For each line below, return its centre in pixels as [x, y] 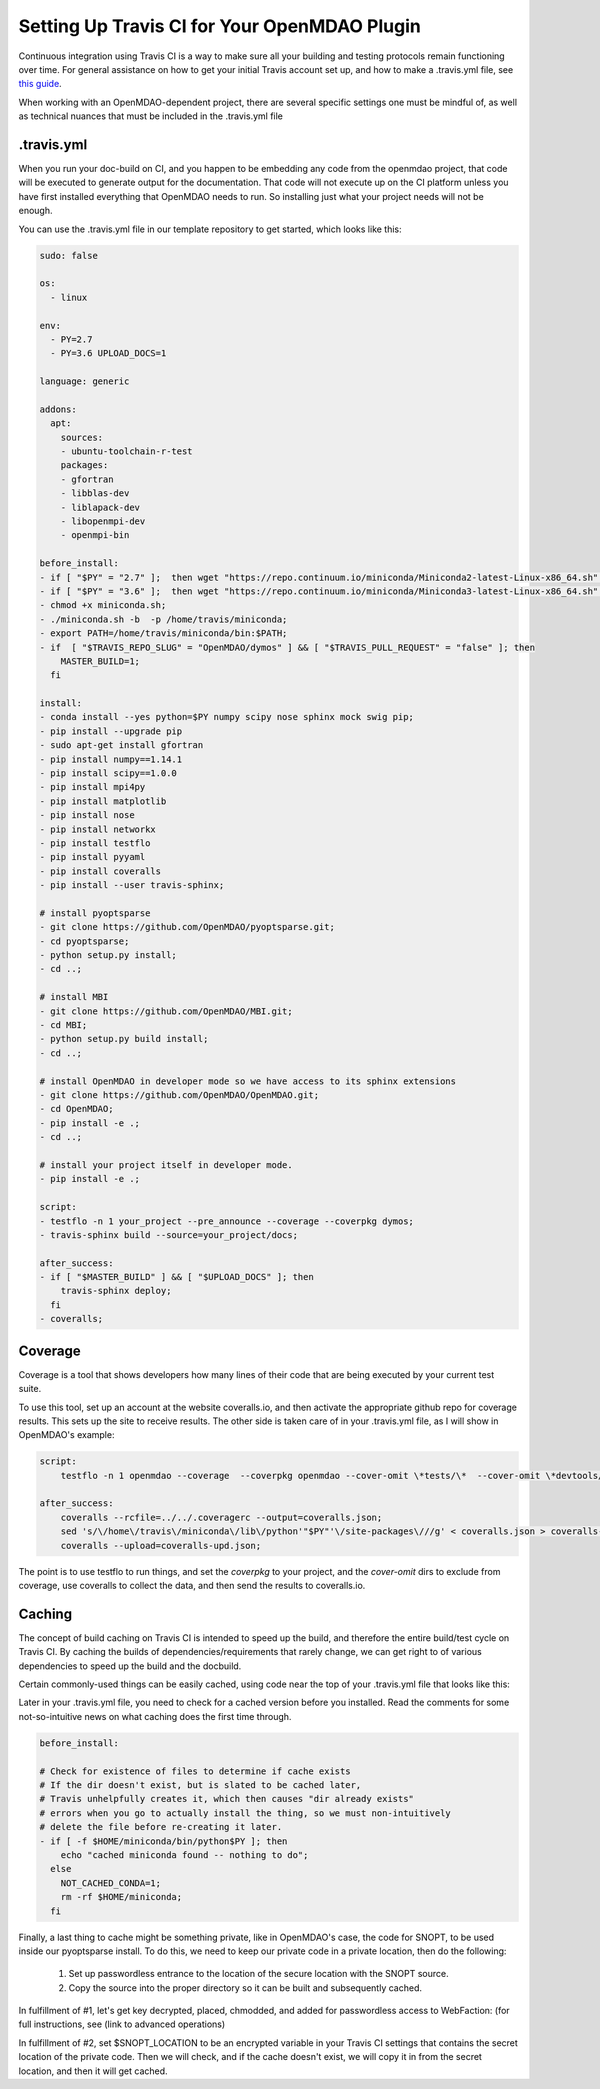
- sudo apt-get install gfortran [121, 745]
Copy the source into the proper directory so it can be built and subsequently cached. [245, 1987]
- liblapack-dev [100, 507]
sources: [82, 437]
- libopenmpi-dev [103, 521]
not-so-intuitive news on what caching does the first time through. [155, 1716]
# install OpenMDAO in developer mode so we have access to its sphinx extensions [248, 1081]
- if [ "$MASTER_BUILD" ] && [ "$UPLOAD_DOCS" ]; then [176, 1277]
